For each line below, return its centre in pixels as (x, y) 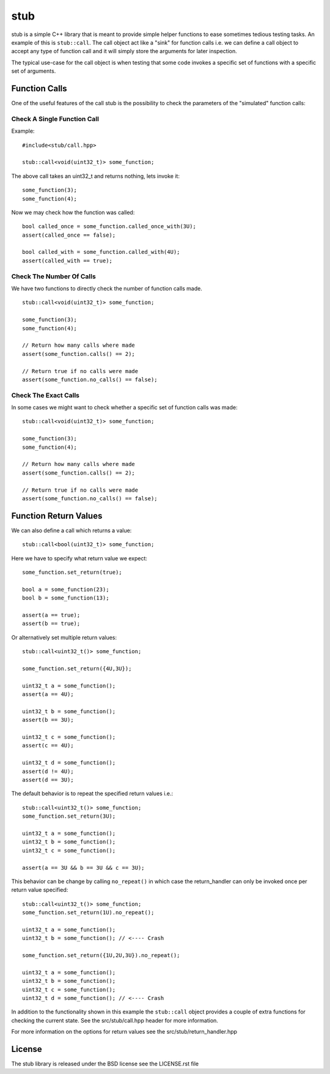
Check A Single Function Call (55, 119)
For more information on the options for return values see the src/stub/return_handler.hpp (124, 1032)
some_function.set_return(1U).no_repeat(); (88, 913)
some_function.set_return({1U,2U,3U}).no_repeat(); (101, 955)
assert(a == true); (51, 615)
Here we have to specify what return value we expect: (79, 558)
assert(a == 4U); (48, 694)
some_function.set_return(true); (72, 572)
